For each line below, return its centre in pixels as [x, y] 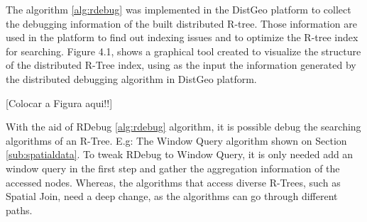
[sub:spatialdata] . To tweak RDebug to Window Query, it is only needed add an [180, 154]
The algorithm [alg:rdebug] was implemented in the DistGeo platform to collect [179, 9]
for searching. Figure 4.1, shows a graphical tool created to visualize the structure [183, 51]
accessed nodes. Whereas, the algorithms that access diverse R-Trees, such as [173, 182]
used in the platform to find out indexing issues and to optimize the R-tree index [182, 37]
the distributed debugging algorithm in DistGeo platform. [131, 78]
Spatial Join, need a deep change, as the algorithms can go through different [172, 196]
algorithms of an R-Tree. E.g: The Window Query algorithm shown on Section [176, 140]
